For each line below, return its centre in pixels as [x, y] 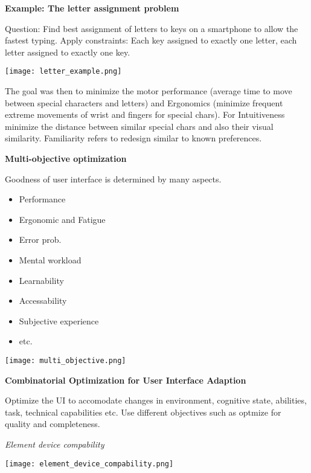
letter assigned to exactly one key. [68, 52]
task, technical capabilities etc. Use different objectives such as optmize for [143, 412]
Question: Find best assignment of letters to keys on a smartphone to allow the [152, 28]
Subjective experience [59, 320]
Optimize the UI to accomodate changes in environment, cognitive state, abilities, [156, 400]
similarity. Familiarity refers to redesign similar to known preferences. [133, 138]
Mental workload [50, 259]
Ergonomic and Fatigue [62, 219]
